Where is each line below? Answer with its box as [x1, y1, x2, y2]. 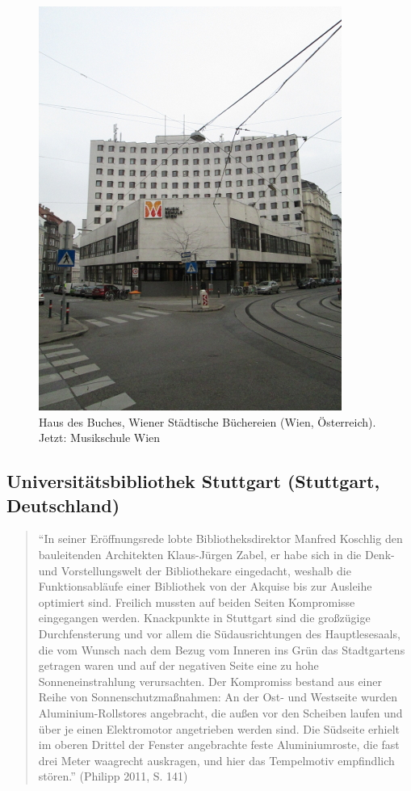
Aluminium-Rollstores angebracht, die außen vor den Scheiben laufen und [38, 704, 403, 721]
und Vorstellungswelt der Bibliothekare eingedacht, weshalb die [38, 562, 351, 579]
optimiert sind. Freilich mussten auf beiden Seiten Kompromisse [38, 593, 355, 610]
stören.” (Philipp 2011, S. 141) [38, 768, 188, 785]
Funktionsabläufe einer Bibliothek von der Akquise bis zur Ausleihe [38, 578, 372, 595]
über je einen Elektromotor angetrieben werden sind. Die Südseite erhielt [38, 720, 401, 737]
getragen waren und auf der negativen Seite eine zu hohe [38, 657, 319, 674]
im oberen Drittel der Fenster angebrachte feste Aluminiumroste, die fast [38, 736, 400, 753]
